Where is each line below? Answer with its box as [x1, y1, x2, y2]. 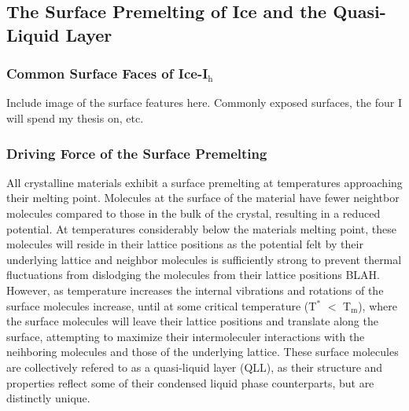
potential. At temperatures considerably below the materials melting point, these [6, 220, 396, 237]
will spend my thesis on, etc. [6, 109, 144, 126]
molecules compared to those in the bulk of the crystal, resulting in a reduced [6, 204, 381, 221]
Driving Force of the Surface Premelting [6, 143, 267, 163]
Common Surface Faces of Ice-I [6, 64, 208, 83]
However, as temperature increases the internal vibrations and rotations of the [6, 281, 384, 298]
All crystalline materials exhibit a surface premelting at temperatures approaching [6, 174, 403, 190]
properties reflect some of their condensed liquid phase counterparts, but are [6, 374, 374, 391]
